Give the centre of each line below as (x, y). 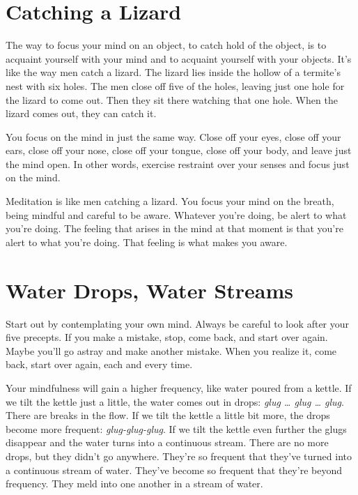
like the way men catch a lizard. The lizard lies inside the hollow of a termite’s (173, 72)
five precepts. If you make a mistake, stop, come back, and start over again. (167, 337)
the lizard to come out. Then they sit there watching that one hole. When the (172, 99)
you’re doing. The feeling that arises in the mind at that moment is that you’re (174, 228)
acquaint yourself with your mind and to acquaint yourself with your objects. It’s (179, 58)
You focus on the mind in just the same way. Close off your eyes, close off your (173, 136)
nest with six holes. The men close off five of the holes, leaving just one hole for (175, 85)
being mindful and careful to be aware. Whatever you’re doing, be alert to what (176, 214)
